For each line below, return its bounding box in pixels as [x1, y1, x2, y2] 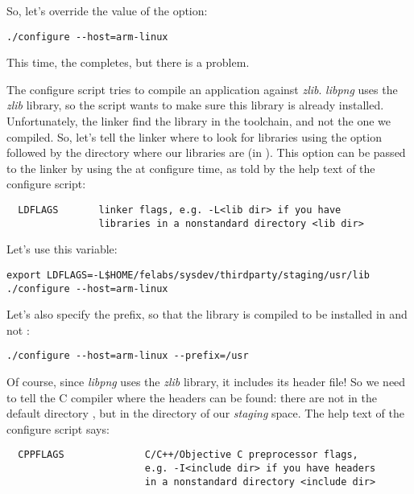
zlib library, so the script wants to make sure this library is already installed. [6, 97, 384, 113]
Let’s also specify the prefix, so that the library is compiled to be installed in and [6, 306, 408, 323]
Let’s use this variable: [6, 241, 118, 257]
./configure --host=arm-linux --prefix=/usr [6, 350, 249, 362]
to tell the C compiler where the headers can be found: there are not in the [6, 389, 377, 405]
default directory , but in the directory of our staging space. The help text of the [6, 405, 404, 422]
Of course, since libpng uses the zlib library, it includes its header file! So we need [6, 373, 406, 390]
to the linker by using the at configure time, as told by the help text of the [6, 159, 375, 176]
